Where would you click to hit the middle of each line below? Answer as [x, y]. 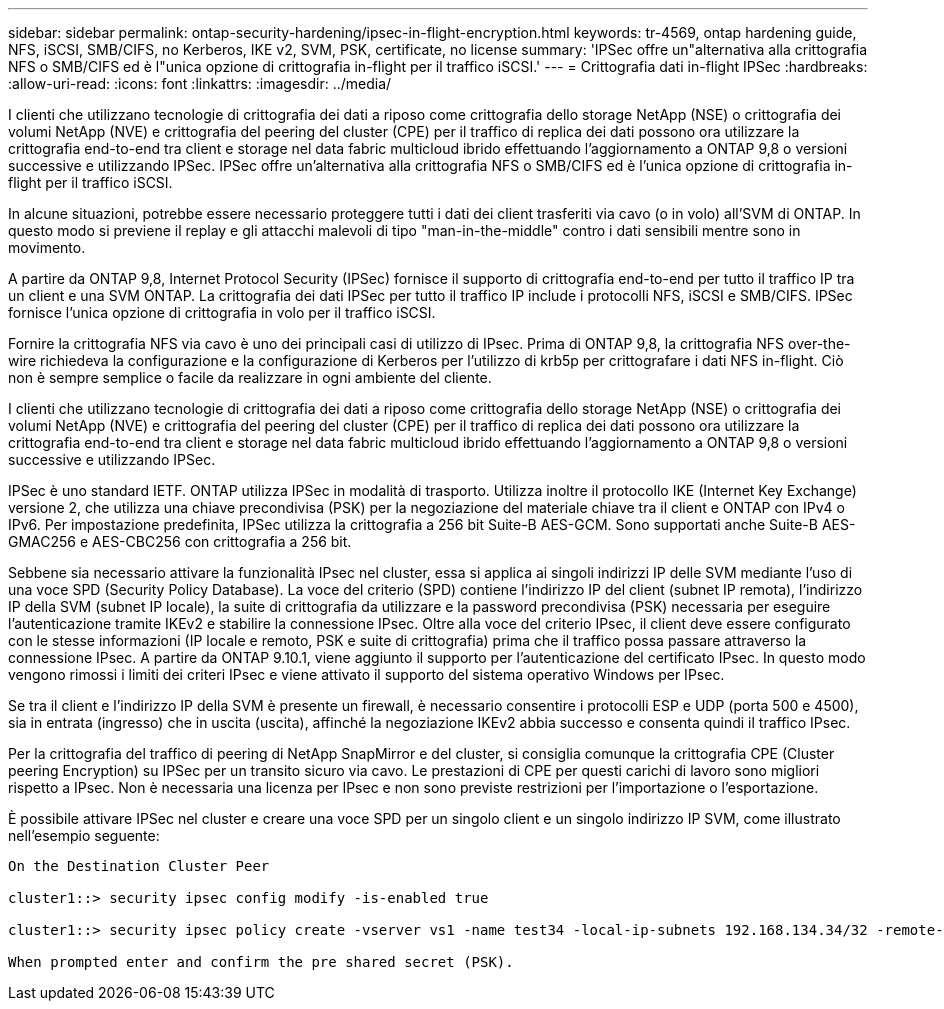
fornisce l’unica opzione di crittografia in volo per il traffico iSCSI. [222, 312]
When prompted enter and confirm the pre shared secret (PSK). [261, 962]
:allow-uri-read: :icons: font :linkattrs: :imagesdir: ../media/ [200, 83]
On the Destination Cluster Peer [139, 866]
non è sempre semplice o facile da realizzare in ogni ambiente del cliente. [250, 377]
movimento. [47, 247]
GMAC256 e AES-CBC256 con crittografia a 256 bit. [180, 541]
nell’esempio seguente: [84, 835]
